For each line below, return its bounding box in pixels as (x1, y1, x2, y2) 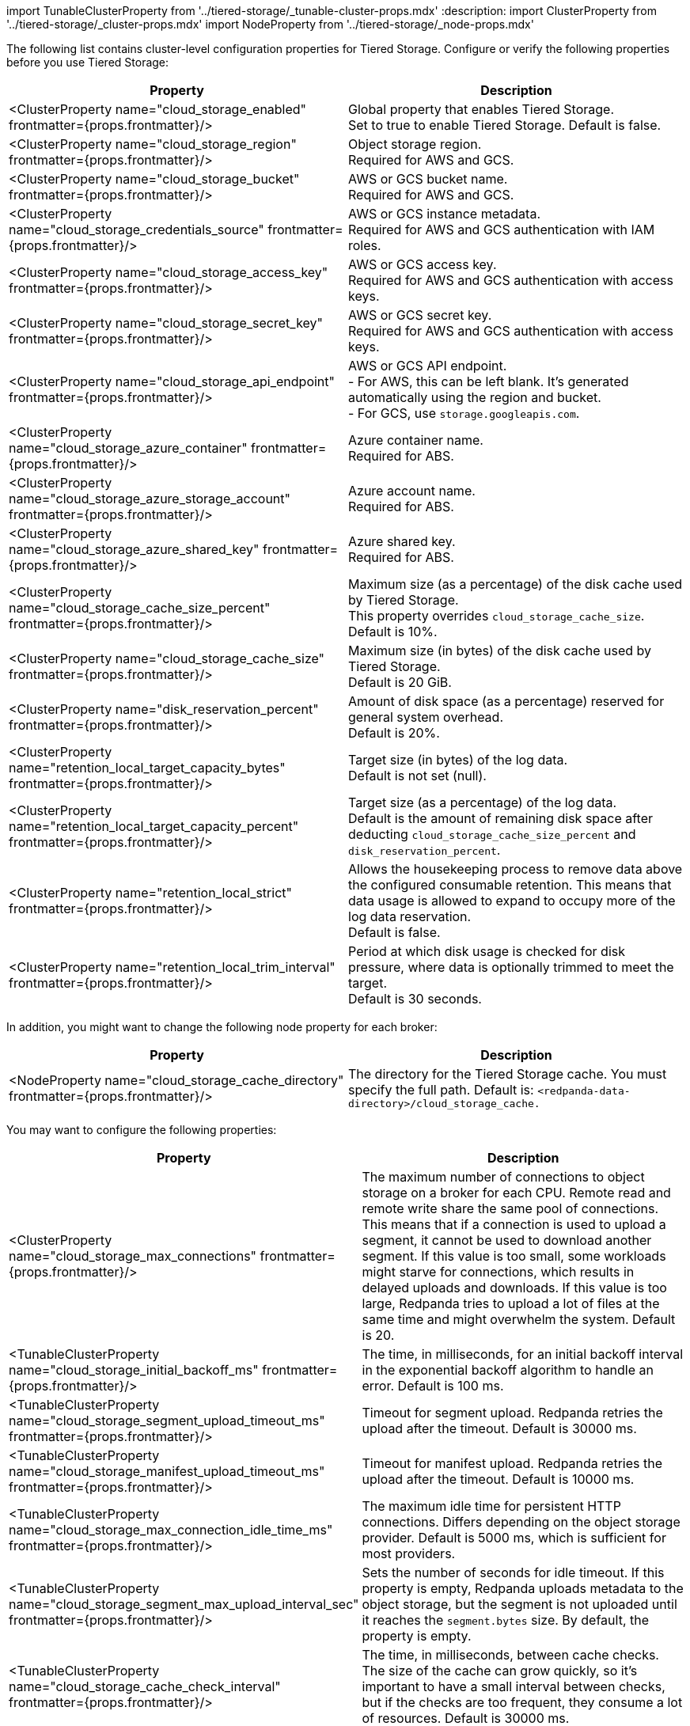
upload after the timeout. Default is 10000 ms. (362, 1471, 635, 1487)
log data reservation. (348, 909, 472, 924)
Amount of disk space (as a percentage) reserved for (348, 693, 665, 709)
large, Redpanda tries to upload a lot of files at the (362, 1295, 660, 1311)
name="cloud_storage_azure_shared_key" (9, 541, 260, 557)
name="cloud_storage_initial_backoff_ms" (9, 1362, 259, 1378)
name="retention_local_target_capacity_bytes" (9, 760, 286, 776)
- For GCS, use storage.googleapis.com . (348, 405, 580, 421)
